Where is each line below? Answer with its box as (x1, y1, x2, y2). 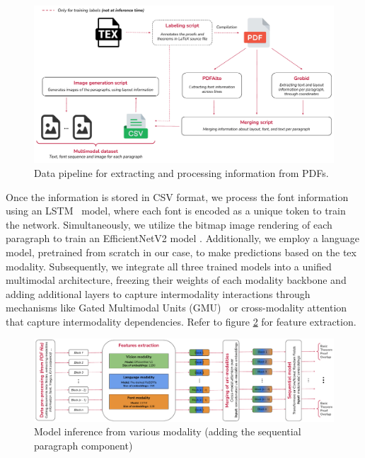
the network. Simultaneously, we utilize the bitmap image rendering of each (6, 217, 332, 231)
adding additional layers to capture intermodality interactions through (6, 286, 311, 301)
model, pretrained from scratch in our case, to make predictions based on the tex (6, 244, 357, 259)
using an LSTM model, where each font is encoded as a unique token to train (6, 203, 346, 218)
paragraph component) (34, 437, 133, 452)
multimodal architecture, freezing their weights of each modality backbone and (6, 273, 347, 287)
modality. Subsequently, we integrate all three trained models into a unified (6, 258, 332, 273)
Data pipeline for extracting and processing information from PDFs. (34, 165, 329, 180)
